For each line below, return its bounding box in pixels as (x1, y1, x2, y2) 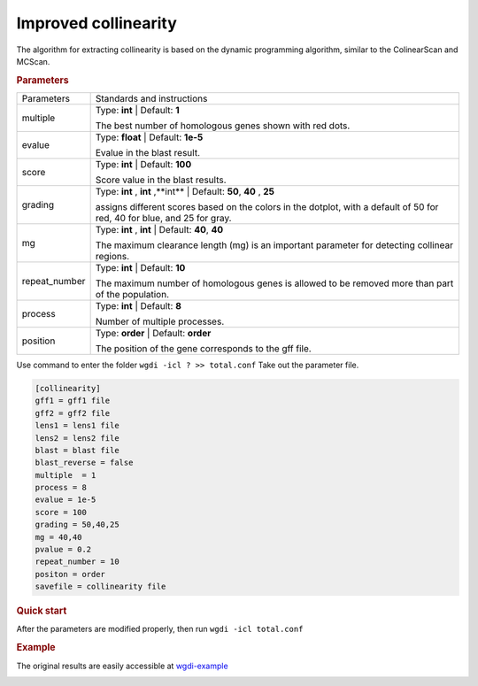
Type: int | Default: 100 (95, 158, 192, 170)
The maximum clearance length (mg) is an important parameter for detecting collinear (95, 239, 453, 251)
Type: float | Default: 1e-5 (95, 131, 204, 143)
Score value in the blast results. (95, 173, 227, 186)
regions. (95, 250, 130, 262)
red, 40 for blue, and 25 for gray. (95, 212, 232, 224)
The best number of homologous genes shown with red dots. (95, 119, 351, 132)
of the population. (95, 288, 170, 300)
